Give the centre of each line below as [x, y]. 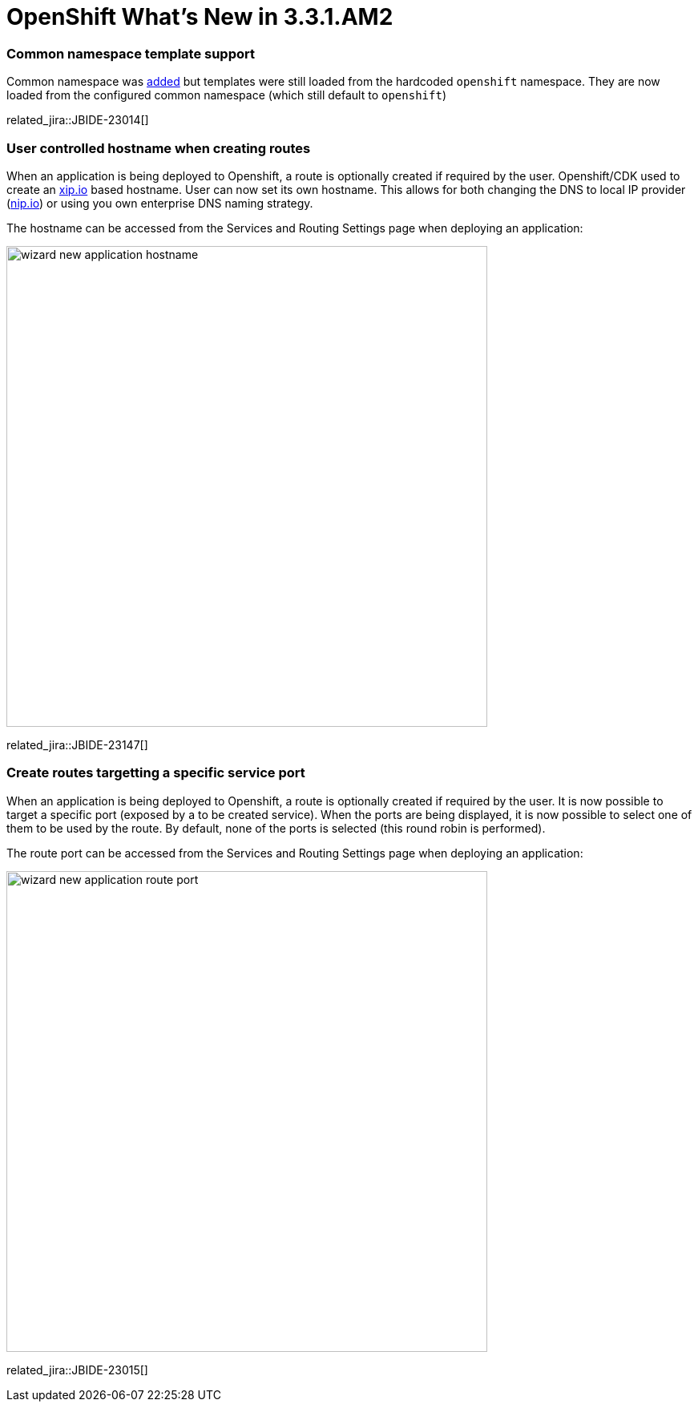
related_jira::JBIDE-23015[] [77, 1370]
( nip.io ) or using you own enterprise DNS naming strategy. [160, 203]
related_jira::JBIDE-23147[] [77, 744]
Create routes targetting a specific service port [156, 773]
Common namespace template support [131, 53]
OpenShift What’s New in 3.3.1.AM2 [200, 17]
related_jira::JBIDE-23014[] [78, 120]
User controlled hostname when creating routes [159, 148]
